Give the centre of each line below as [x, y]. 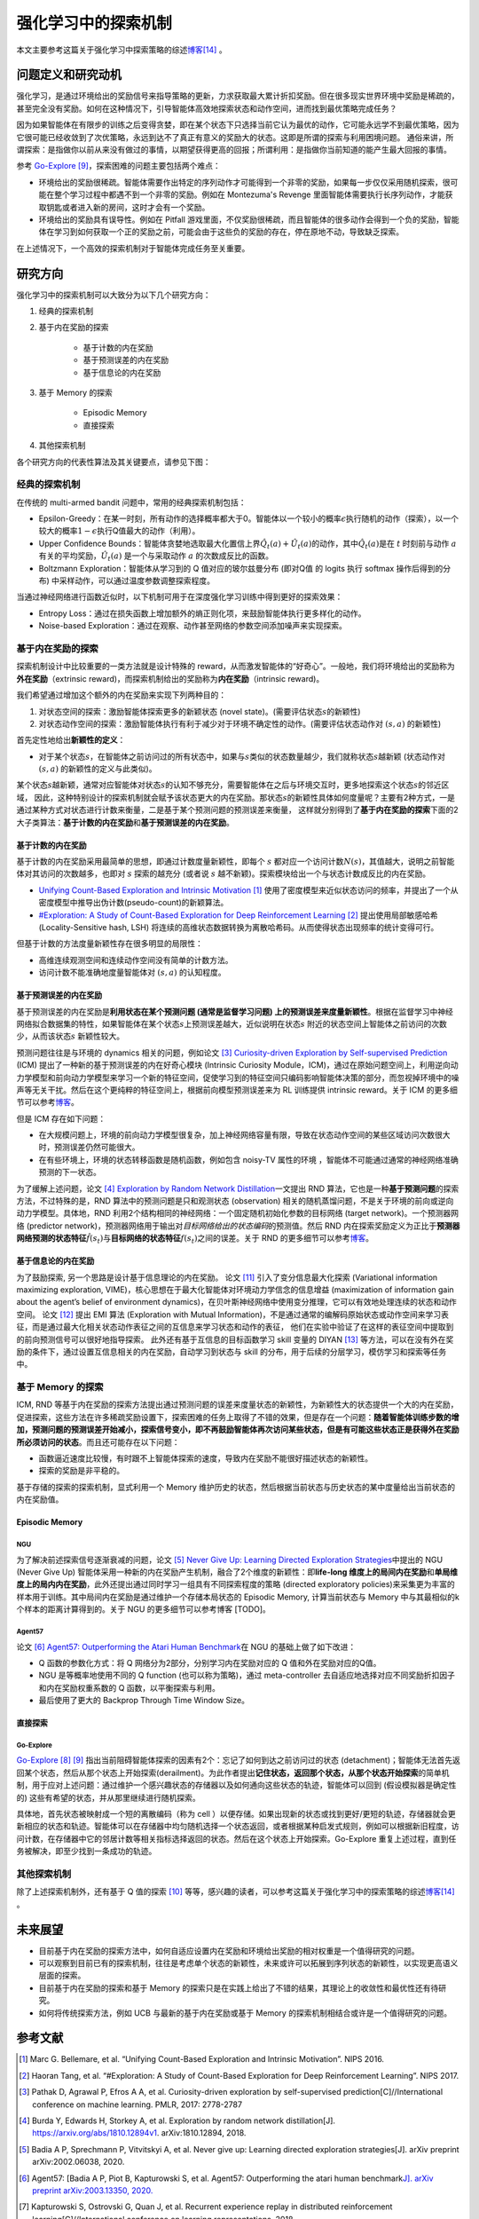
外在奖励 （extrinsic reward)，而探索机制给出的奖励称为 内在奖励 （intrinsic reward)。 [170, 678]
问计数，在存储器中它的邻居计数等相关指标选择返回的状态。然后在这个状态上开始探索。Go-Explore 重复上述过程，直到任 [236, 1838]
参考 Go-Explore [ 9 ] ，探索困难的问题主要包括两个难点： [118, 166]
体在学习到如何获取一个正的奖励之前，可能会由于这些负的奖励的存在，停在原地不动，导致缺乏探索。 [221, 232]
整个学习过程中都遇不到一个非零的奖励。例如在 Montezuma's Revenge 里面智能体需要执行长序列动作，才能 [249, 194]
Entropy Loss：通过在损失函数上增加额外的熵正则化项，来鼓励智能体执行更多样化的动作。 [202, 613]
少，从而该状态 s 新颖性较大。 [70, 1036]
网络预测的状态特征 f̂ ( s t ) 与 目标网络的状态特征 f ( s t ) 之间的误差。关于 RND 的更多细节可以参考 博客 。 [195, 1239]
